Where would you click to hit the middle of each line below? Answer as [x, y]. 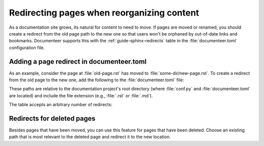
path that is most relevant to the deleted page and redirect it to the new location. [90, 137]
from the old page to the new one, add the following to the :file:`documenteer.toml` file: [97, 80]
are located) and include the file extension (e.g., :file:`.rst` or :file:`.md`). [81, 95]
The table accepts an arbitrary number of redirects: [61, 105]
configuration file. [27, 47]
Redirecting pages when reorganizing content [104, 13]
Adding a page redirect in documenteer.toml [78, 62]
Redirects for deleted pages [52, 119]
